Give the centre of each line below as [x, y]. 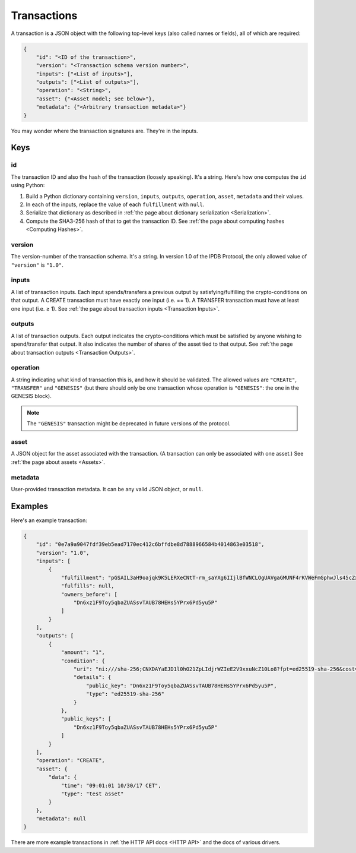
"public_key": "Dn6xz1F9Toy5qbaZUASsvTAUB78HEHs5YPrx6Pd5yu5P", [182, 685]
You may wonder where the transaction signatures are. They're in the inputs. [104, 131]
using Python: [28, 185]
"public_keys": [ [86, 719]
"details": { [92, 677]
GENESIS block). [31, 396]
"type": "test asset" [92, 794]
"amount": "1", [83, 653]
